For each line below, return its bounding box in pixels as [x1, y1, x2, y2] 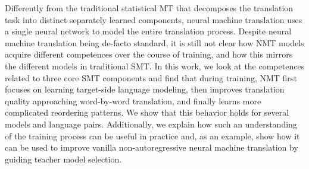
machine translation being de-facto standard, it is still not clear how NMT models [5, 36, 304, 49]
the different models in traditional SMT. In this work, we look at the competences [5, 59, 305, 72]
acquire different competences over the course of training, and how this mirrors [5, 48, 293, 60]
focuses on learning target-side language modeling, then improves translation [5, 83, 285, 95]
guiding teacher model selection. [5, 152, 122, 165]
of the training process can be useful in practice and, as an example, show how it [5, 129, 300, 142]
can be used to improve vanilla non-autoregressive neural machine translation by [5, 141, 298, 154]
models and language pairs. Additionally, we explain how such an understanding [5, 117, 297, 130]
